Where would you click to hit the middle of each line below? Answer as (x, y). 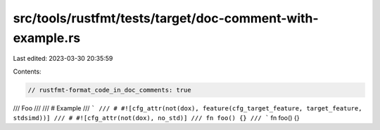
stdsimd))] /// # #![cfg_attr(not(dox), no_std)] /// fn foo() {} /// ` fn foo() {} (156, 118)
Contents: (27, 71)
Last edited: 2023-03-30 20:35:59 (63, 59)
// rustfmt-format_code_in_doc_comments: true (109, 90)
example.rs (47, 38)
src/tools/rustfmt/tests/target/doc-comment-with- (166, 18)
